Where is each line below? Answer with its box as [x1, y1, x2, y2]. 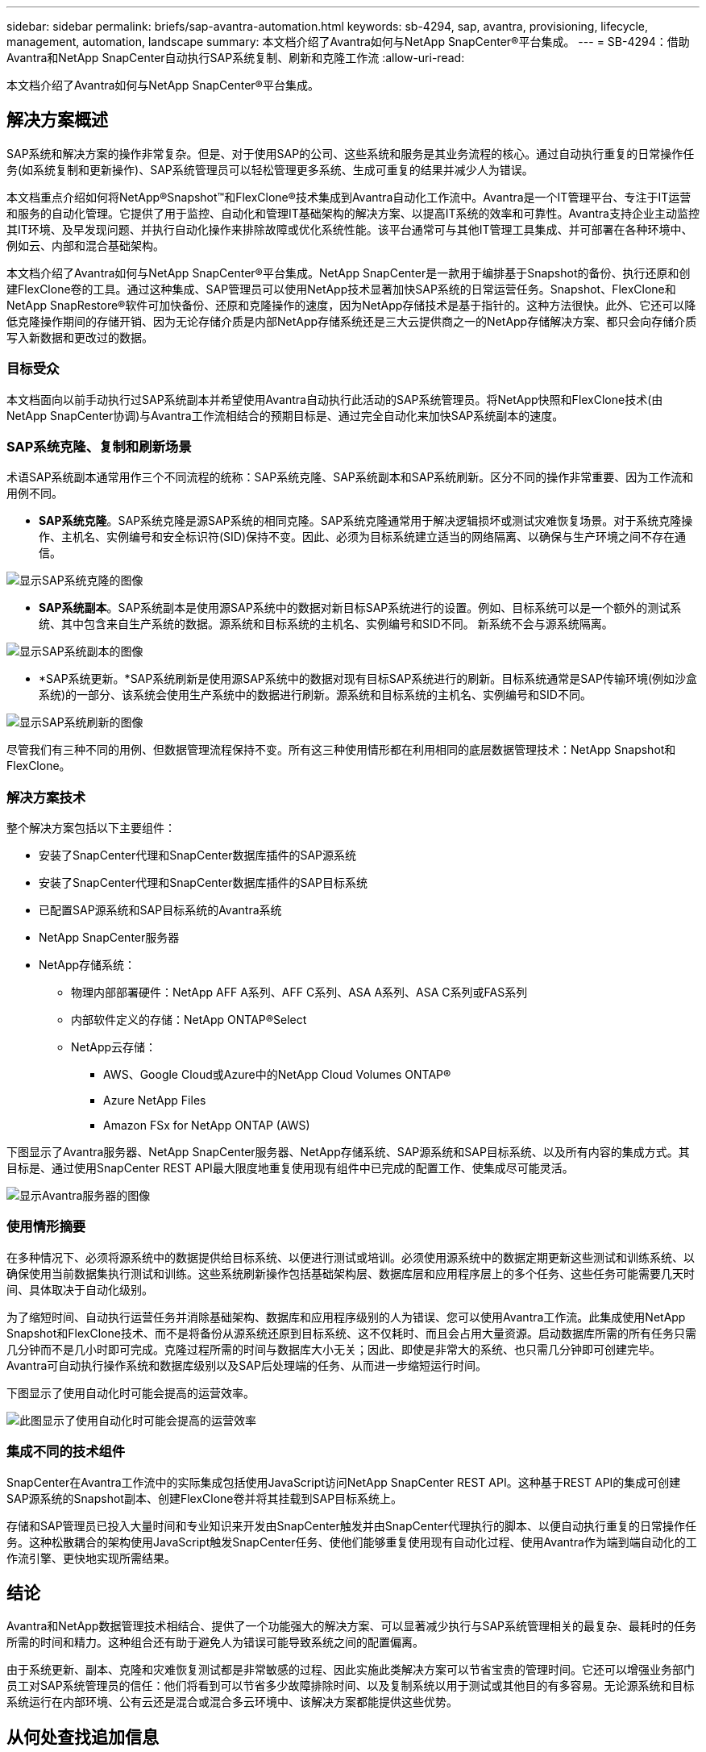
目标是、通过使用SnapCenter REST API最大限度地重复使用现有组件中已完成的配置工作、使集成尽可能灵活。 [6, 1161, 574, 1176]
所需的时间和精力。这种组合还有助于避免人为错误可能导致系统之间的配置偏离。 [6, 1635, 424, 1650]
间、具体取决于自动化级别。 [6, 1282, 153, 1296]
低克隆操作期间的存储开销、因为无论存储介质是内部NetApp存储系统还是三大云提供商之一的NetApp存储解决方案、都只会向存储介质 [6, 314, 697, 328]
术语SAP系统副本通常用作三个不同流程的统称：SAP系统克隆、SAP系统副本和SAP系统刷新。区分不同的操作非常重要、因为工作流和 [6, 470, 694, 485]
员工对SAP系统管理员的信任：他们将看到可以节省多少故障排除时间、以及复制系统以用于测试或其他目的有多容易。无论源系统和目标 [6, 1679, 695, 1693]
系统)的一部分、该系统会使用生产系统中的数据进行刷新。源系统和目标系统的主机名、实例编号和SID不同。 [39, 688, 592, 702]
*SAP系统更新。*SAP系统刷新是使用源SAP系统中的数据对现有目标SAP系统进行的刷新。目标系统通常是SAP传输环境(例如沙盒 [39, 672, 698, 686]
